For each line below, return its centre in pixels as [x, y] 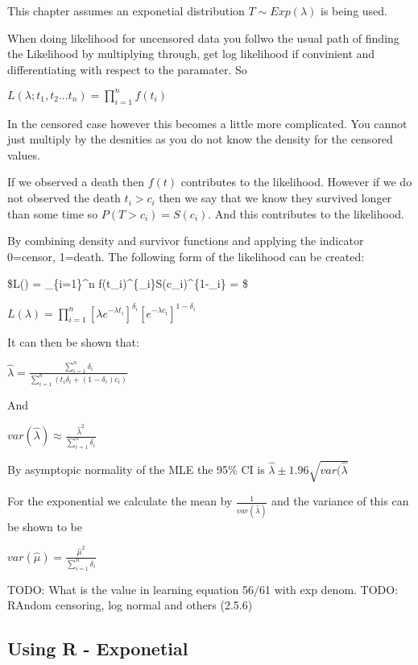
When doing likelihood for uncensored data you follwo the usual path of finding [203, 37]
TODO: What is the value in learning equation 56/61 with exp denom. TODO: [203, 589]
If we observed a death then [76, 182]
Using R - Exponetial [98, 648]
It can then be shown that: [73, 341]
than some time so [53, 213]
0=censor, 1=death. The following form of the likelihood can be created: [186, 256]
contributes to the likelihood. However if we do [296, 182]
